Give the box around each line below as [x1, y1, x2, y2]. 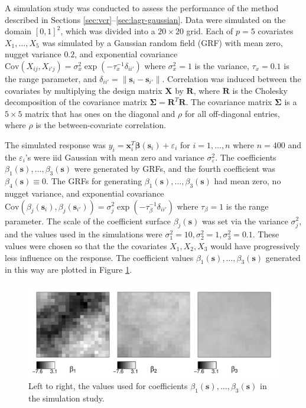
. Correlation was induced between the [162, 72, 301, 84]
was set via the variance [201, 214, 288, 227]
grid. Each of [186, 25, 233, 37]
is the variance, [194, 59, 249, 71]
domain [5, 25, 32, 37]
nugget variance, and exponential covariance [5, 187, 164, 199]
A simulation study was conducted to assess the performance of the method [5, 2, 279, 14]
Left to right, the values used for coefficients [28, 380, 188, 392]
